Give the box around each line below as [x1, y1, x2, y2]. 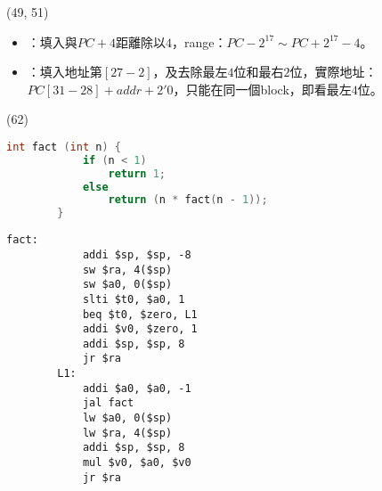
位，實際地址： [289, 62, 378, 81]
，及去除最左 [152, 62, 228, 81]
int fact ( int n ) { [6, 140, 121, 153]
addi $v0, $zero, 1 [82, 323, 198, 336]
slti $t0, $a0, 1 [82, 292, 185, 306]
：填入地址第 [27, 62, 102, 81]
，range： [171, 32, 227, 51]
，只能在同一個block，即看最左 [173, 79, 352, 98]
